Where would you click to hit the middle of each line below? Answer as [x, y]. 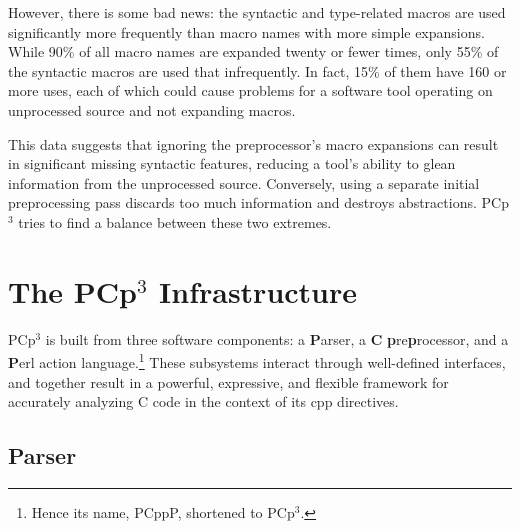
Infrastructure [258, 290]
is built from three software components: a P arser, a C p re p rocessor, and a [277, 338]
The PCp [72, 290]
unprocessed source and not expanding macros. [152, 109]
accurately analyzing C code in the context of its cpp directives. [203, 401]
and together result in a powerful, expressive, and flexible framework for [228, 381]
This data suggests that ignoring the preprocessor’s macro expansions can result [253, 143]
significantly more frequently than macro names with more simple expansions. [246, 31]
